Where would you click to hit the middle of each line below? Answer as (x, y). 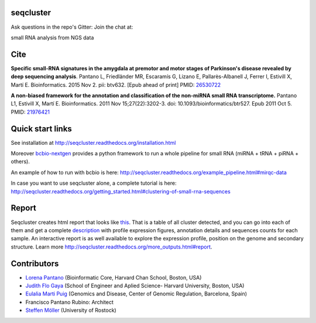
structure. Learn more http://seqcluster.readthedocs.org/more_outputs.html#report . (111, 247)
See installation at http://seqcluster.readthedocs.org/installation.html (93, 142)
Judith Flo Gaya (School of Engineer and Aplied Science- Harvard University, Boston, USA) (135, 285)
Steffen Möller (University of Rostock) (71, 310)
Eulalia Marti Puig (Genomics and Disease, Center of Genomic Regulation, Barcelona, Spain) (136, 294)
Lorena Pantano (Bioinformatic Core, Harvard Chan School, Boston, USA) (114, 277)
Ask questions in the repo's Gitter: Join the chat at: (72, 27)
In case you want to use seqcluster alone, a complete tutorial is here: (94, 183)
